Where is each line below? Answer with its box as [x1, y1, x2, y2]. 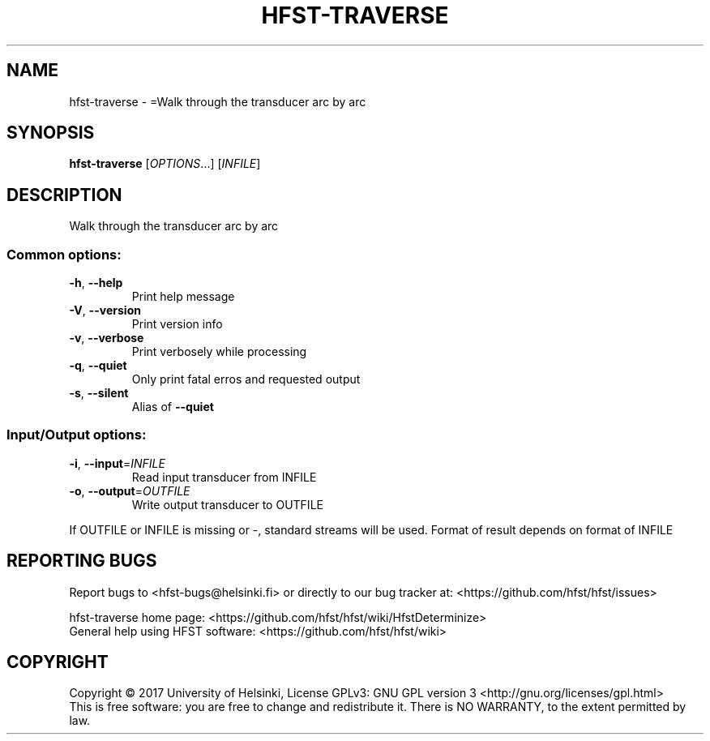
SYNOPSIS [6, 122, 95, 143]
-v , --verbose [69, 331, 144, 345]
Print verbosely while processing [131, 345, 307, 359]
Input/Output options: [6, 426, 147, 443]
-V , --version [69, 303, 141, 318]
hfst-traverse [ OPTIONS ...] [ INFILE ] [69, 156, 261, 171]
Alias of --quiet [131, 400, 214, 414]
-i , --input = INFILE [69, 456, 165, 470]
